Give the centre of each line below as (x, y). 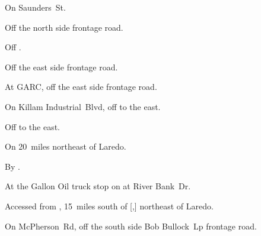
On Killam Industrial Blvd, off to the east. (83, 106)
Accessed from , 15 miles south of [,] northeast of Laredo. (109, 206)
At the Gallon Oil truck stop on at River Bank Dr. (98, 186)
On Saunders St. (35, 7)
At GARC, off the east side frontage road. (81, 87)
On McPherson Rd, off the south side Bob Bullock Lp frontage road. (131, 226)
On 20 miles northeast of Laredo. (66, 146)
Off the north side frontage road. (64, 27)
